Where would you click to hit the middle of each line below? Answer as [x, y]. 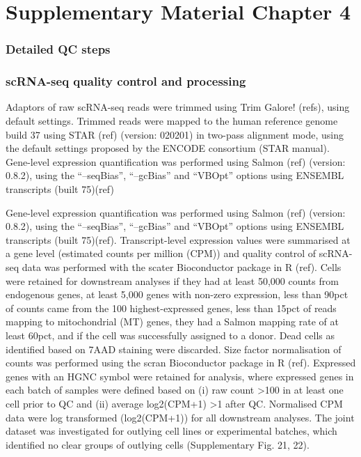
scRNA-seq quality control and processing [126, 81]
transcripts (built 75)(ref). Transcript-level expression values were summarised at [178, 239]
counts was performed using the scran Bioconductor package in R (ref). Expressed [181, 363]
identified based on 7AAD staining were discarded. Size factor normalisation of [174, 349]
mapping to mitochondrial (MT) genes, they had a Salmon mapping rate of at [172, 322]
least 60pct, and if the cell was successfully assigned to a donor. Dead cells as [170, 335]
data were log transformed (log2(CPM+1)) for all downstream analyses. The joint [180, 417]
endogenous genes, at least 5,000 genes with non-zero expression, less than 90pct [177, 294]
